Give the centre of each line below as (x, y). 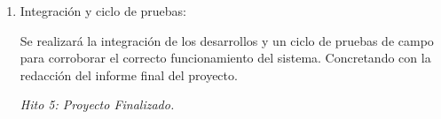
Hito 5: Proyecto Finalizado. (97, 104)
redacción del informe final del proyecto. (129, 74)
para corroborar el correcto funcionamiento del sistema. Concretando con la (225, 58)
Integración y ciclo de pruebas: (103, 11)
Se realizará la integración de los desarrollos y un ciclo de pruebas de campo (227, 40)
